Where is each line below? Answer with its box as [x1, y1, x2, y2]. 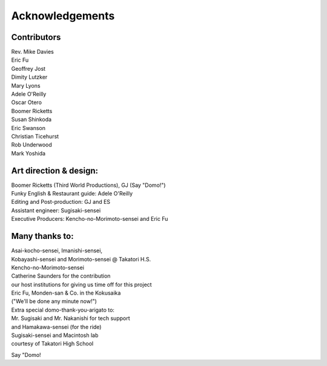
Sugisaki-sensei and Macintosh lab [11, 332, 99, 339]
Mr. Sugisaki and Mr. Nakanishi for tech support [11, 315, 130, 322]
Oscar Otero [11, 99, 42, 106]
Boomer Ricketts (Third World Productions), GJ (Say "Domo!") [11, 181, 166, 189]
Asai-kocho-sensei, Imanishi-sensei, [11, 247, 103, 254]
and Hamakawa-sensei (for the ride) [11, 323, 102, 330]
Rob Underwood [11, 141, 53, 148]
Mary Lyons [11, 82, 41, 89]
